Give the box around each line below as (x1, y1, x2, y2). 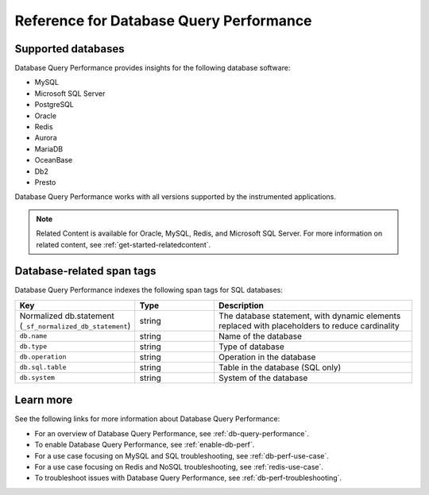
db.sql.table (19, 363, 67, 372)
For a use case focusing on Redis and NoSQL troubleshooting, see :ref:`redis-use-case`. (34, 462, 324, 471)
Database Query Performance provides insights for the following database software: (14, 63, 291, 73)
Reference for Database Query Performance (14, 12, 313, 29)
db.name (19, 332, 48, 340)
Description (218, 300, 264, 311)
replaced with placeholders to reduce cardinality (218, 320, 400, 331)
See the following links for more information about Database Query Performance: (14, 414, 280, 424)
